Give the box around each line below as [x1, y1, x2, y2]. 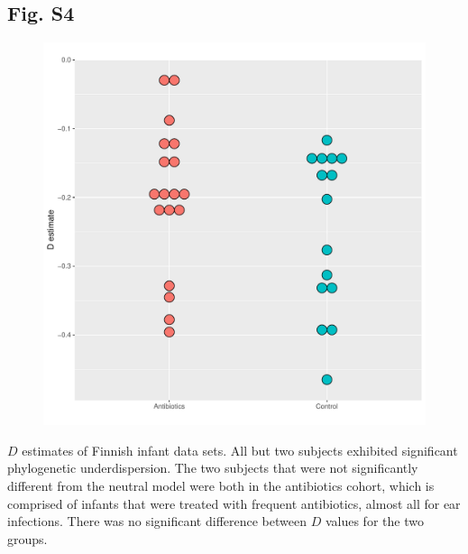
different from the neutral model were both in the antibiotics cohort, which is [7, 476, 435, 494]
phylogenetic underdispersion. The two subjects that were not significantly [7, 458, 418, 477]
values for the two [325, 512, 424, 531]
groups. [7, 529, 48, 548]
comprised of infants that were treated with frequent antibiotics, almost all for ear [7, 494, 461, 512]
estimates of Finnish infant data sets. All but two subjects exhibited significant [22, 440, 458, 459]
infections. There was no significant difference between [7, 512, 307, 531]
